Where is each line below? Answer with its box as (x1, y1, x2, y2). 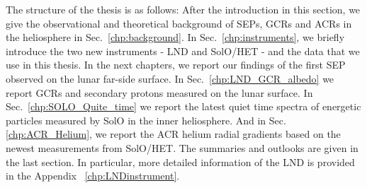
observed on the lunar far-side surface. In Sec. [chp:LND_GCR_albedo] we (6, 71, 334, 86)
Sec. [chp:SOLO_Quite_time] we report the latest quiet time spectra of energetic (6, 99, 361, 114)
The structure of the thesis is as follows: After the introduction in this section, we (6, 2, 361, 16)
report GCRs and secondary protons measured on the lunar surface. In (6, 85, 313, 100)
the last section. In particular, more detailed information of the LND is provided (6, 154, 355, 169)
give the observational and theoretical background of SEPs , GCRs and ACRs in (6, 16, 352, 30)
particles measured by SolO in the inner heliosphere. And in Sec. (6, 112, 286, 127)
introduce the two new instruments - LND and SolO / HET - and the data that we (6, 43, 360, 58)
